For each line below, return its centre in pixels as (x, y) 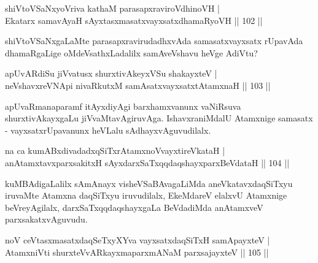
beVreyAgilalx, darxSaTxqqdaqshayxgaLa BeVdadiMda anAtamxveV (134, 207)
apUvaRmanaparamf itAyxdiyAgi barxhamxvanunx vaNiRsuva (123, 106)
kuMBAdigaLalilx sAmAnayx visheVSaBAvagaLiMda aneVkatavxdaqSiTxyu (149, 183)
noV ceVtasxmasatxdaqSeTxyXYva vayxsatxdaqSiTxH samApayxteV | (138, 239)
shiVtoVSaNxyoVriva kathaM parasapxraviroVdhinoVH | (112, 8)
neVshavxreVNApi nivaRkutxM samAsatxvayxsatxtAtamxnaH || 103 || (138, 85)
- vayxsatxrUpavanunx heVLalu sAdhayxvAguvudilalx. (108, 130)
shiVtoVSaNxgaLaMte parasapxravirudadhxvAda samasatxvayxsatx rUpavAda (154, 41)
